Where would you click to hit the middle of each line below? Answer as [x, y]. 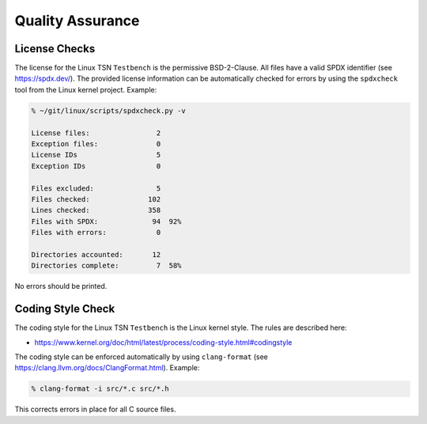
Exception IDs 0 [96, 166]
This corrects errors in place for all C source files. [95, 409]
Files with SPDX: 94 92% [106, 221]
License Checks [55, 49]
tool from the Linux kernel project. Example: [86, 89]
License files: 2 [96, 133]
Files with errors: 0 [96, 233]
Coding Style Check [65, 309]
